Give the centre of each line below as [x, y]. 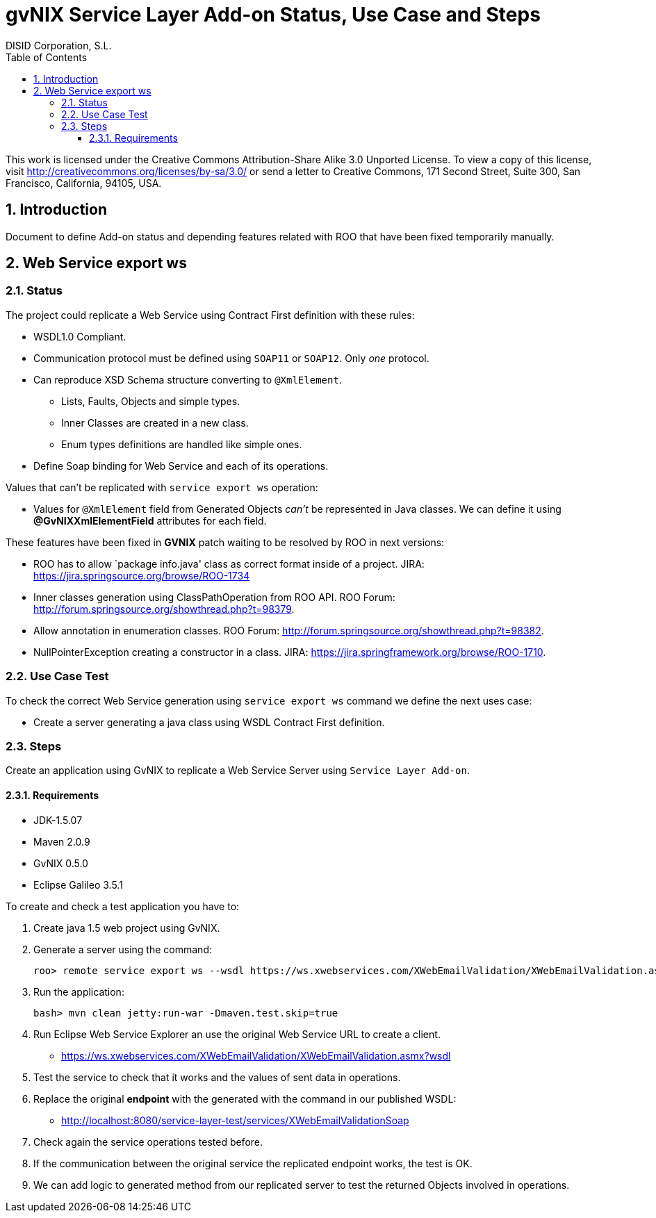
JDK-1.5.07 [58, 820]
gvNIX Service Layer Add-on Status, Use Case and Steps [273, 15]
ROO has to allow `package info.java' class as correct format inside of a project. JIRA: [229, 563]
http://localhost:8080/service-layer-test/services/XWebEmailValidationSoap [235, 1120]
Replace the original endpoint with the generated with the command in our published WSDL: [245, 1098]
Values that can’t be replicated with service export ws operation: [162, 487]
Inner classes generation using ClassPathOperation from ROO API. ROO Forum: [214, 597]
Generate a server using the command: [123, 949]
